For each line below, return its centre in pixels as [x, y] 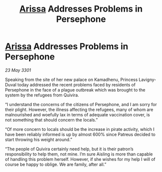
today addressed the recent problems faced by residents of [77, 85]
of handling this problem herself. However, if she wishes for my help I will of [80, 159]
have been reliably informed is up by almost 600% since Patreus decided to [80, 134]
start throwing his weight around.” [39, 140]
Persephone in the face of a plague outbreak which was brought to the [75, 90]
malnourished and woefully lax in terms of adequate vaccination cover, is [78, 114]
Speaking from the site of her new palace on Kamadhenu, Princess [71, 79]
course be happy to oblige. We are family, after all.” [56, 164]
